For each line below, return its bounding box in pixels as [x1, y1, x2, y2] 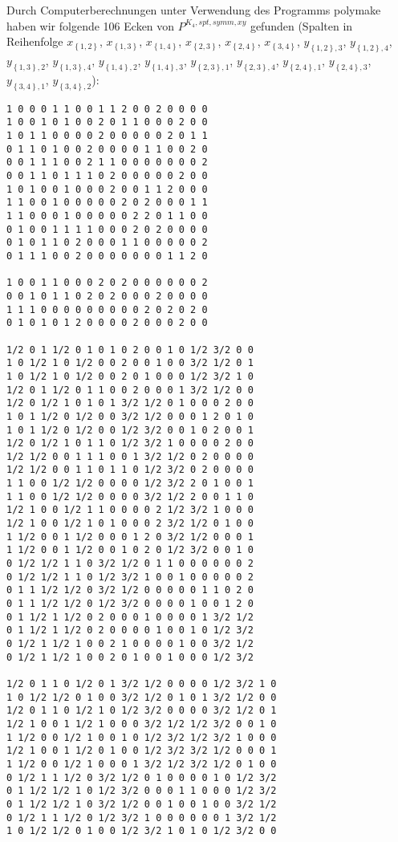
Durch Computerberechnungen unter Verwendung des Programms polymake [6, 2, 381, 18]
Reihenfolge [6, 33, 63, 50]
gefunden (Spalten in [250, 17, 353, 34]
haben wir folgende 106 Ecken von [6, 17, 175, 34]
